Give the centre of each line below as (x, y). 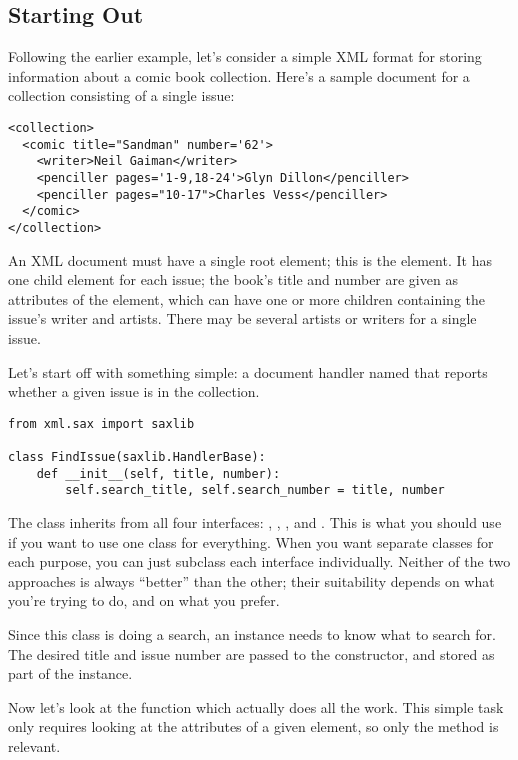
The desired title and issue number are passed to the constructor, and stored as (251, 653)
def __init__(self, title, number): (158, 473)
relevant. (34, 745)
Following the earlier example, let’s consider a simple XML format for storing (245, 56)
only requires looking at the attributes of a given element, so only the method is (253, 726)
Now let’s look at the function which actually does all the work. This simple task (256, 706)
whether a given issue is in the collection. (134, 391)
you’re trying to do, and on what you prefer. (144, 600)
